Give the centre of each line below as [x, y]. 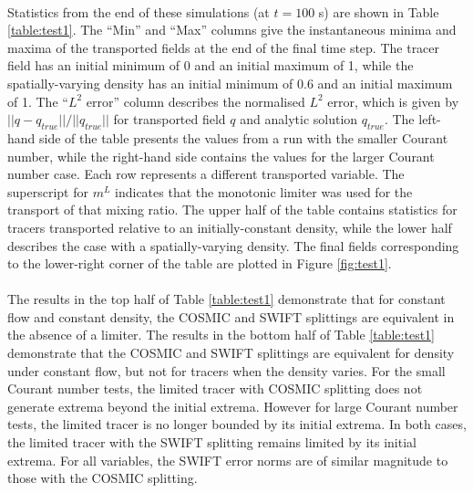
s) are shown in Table [379, 11]
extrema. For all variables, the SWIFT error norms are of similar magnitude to [228, 460]
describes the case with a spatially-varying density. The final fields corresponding [233, 245]
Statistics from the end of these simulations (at [139, 11]
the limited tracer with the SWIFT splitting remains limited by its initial [212, 442]
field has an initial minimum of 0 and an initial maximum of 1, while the [211, 65]
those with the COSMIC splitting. [103, 478]
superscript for [48, 191]
